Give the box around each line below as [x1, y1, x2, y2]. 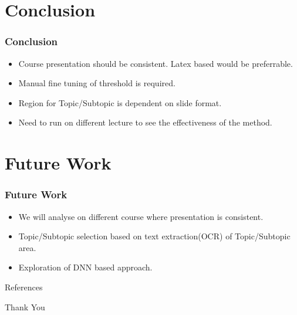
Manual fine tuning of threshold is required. [18, 77, 176, 89]
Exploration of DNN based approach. [18, 261, 153, 273]
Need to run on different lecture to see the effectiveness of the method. [18, 116, 272, 128]
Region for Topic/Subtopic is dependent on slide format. [18, 96, 222, 109]
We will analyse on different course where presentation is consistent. [18, 210, 264, 222]
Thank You [5, 300, 45, 313]
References [5, 280, 43, 293]
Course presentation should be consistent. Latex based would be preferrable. [18, 57, 293, 69]
